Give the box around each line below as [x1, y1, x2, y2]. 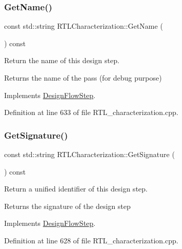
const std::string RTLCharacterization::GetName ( [4, 21, 163, 31]
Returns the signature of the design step [4, 200, 131, 211]
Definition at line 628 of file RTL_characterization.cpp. [4, 235, 178, 245]
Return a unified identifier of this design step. [4, 183, 148, 194]
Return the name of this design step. [4, 55, 120, 66]
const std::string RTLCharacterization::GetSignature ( [4, 149, 175, 159]
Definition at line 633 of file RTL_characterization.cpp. [4, 107, 178, 118]
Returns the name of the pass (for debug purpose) [4, 72, 162, 83]
